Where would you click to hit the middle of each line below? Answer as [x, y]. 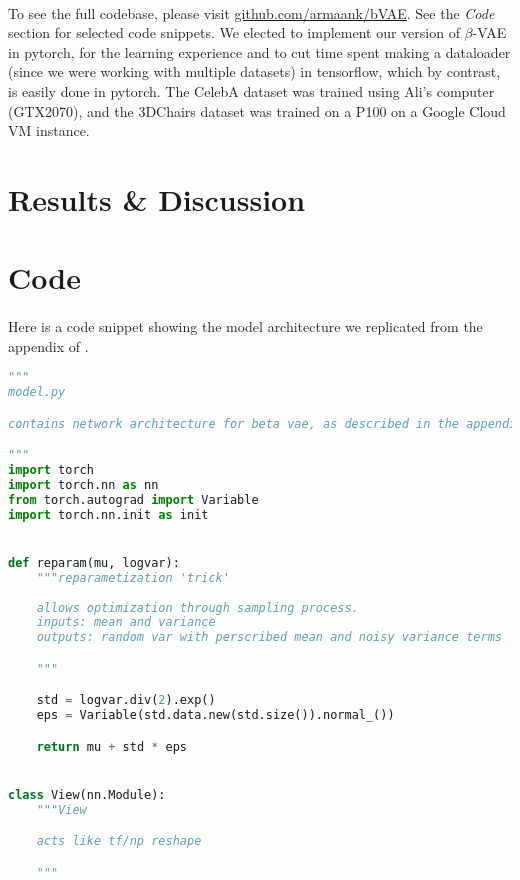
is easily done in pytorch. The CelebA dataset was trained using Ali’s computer [251, 90]
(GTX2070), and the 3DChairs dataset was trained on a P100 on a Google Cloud [257, 110]
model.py [37, 392]
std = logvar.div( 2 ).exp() [126, 700]
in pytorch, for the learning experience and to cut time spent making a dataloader [259, 51]
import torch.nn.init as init [108, 514]
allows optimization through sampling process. [197, 607]
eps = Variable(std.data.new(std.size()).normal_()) [215, 715]
